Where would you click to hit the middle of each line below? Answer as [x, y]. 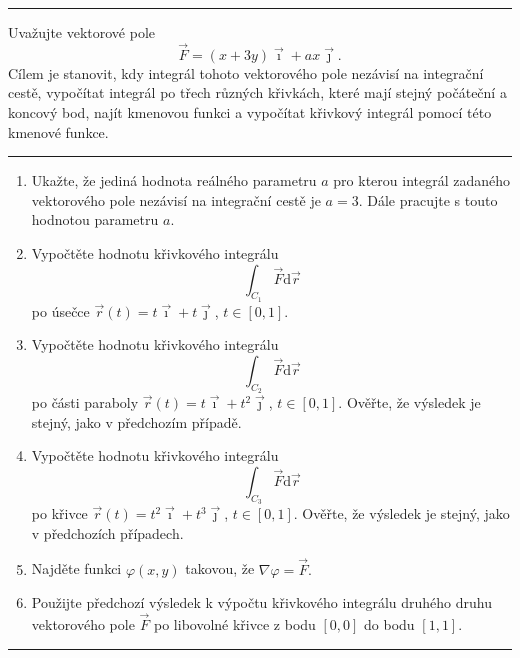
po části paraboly [85, 402]
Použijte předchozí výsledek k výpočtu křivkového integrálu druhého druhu [262, 602]
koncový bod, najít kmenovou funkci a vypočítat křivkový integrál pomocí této [250, 112]
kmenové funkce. [58, 131]
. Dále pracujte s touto [428, 199]
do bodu [389, 623]
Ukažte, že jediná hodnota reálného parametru [174, 180]
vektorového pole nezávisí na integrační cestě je [176, 199]
